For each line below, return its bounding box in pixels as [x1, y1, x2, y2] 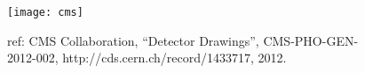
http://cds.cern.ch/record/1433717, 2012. [62, 48, 287, 67]
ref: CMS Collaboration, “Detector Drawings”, [7, 31, 259, 49]
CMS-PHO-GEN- [263, 31, 359, 49]
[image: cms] [7, 6, 83, 18]
